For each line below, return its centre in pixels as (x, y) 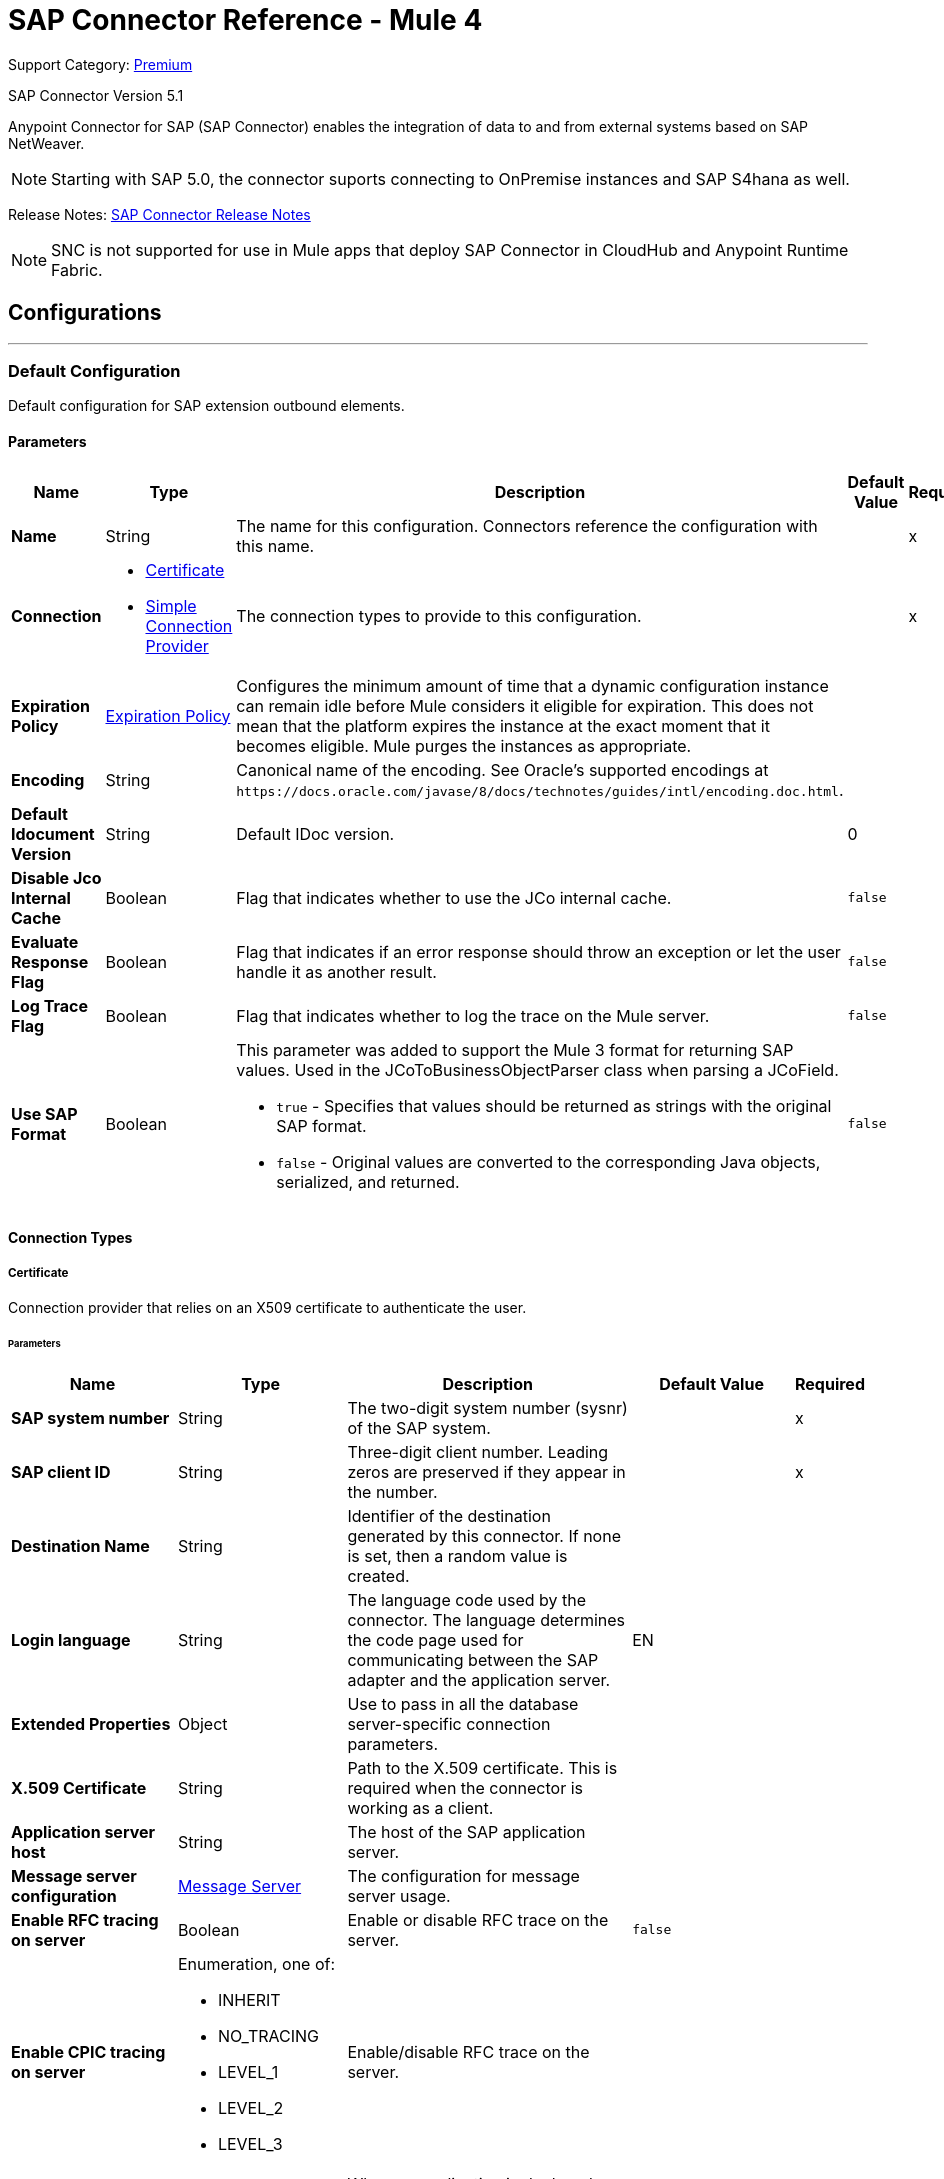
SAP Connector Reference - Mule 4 (245, 20)
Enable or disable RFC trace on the (478, 1919)
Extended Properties (91, 1723)
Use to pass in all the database (463, 1703)
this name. (275, 545)
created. (378, 1575)
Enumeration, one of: (256, 1963)
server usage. (399, 1895)
